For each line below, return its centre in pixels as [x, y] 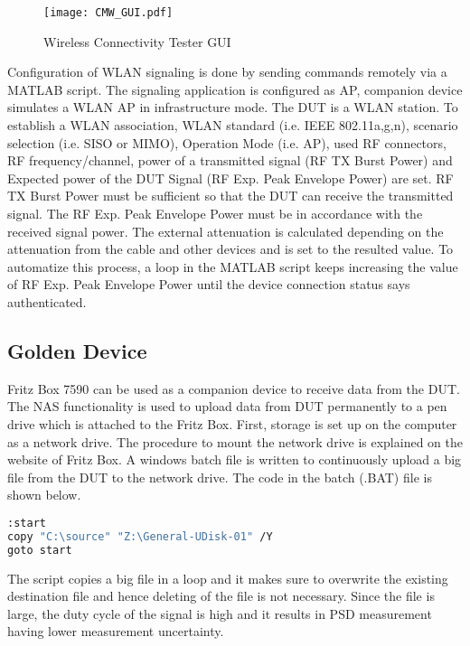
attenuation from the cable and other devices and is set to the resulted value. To [230, 249]
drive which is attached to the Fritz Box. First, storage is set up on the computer [232, 423]
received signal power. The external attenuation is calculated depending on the [226, 231]
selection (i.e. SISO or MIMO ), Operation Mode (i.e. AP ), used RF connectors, [227, 142]
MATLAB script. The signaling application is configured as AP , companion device [235, 89]
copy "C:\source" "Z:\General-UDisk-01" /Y [140, 536]
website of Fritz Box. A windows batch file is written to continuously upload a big [235, 459]
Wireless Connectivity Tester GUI [137, 41]
